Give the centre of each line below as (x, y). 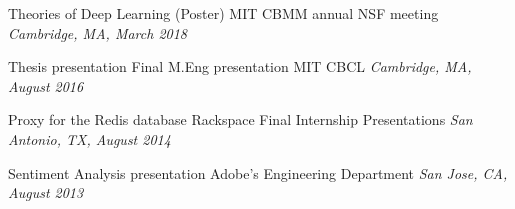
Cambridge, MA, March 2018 (98, 32)
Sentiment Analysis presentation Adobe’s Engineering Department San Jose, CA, (258, 172)
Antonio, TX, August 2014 (89, 138)
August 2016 (46, 85)
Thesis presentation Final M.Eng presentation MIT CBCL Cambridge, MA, (240, 66)
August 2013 (46, 192)
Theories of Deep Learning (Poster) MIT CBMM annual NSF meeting (223, 13)
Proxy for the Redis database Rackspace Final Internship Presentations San (240, 119)
